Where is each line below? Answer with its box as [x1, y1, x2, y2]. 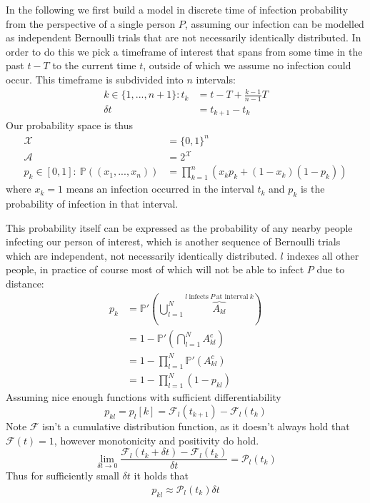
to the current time [52, 58, 136, 73]
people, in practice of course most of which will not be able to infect [6, 262, 304, 277]
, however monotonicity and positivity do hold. [54, 432, 259, 447]
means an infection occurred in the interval [66, 181, 254, 196]
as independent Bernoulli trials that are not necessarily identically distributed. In [6, 30, 361, 45]
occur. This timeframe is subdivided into [6, 71, 184, 86]
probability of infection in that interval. [6, 195, 179, 210]
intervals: [196, 71, 236, 86]
